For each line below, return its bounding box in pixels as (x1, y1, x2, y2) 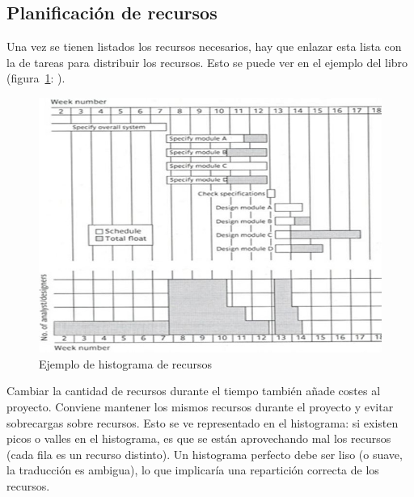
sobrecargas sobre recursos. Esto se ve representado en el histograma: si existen (6, 414, 399, 431)
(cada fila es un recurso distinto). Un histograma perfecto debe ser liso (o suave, (6, 445, 403, 462)
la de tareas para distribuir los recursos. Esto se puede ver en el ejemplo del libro (6, 53, 408, 70)
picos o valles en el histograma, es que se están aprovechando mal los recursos (6, 430, 391, 447)
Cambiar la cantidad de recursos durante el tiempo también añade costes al (6, 382, 381, 399)
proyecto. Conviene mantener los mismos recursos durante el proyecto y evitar (6, 398, 394, 415)
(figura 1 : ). (6, 69, 65, 86)
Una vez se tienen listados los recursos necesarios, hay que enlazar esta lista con (6, 38, 402, 55)
